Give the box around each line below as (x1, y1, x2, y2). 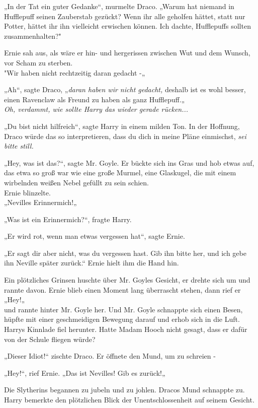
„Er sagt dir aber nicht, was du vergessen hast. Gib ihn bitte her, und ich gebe (4, 247, 246, 258)
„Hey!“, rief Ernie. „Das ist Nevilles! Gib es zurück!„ (4, 367, 165, 378)
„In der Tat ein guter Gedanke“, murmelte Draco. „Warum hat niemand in (4, 1, 234, 11)
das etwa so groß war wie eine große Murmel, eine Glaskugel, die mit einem (4, 167, 236, 178)
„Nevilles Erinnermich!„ (4, 197, 77, 208)
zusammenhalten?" (4, 30, 61, 41)
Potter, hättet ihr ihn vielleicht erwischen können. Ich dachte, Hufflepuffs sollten (4, 21, 251, 31)
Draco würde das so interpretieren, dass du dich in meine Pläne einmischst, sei (4, 130, 246, 141)
